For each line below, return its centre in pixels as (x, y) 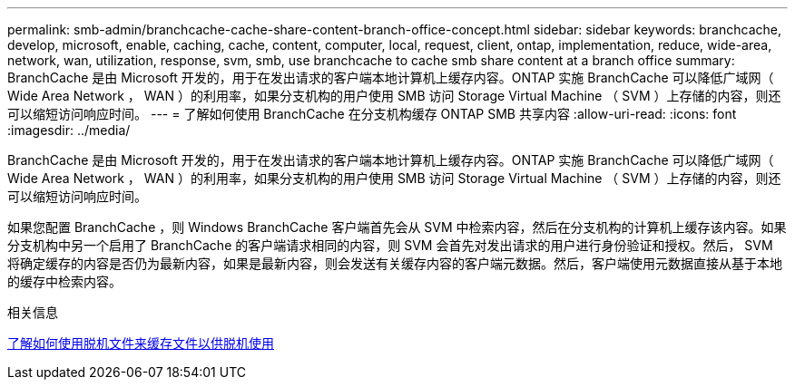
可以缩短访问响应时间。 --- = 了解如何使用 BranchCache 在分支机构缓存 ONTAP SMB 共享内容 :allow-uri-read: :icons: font (372, 114)
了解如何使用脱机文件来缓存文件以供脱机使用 (141, 343)
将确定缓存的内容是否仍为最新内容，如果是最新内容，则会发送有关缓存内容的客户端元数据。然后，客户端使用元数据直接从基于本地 (395, 263)
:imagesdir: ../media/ (69, 130)
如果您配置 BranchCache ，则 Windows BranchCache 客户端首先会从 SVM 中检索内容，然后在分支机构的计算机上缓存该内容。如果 (397, 227)
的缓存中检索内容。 (64, 281)
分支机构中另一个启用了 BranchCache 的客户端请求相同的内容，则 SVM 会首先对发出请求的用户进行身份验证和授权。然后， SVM (390, 245)
